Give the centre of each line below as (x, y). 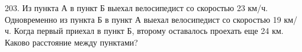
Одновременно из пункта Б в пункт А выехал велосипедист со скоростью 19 (143, 19)
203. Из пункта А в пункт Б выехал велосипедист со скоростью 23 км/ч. (136, 8)
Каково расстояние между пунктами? (71, 42)
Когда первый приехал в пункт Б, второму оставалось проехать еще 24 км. (149, 31)
